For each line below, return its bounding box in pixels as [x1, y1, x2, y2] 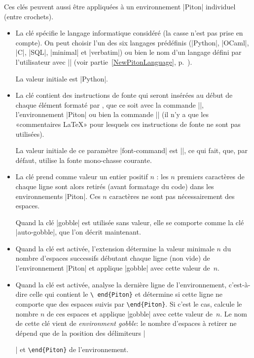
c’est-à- [228, 279, 251, 289]
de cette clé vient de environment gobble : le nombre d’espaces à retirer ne [15, 318, 237, 328]
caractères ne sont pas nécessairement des [109, 191, 235, 201]
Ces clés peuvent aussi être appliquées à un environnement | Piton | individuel [4, 1, 236, 11]
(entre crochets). [4, 11, 54, 21]
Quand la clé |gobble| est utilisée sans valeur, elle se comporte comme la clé [15, 217, 244, 227]
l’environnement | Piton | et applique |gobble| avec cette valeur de [15, 263, 210, 273]
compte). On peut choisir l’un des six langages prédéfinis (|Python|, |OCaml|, [15, 37, 249, 47]
